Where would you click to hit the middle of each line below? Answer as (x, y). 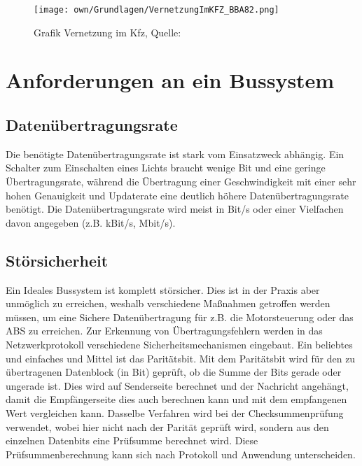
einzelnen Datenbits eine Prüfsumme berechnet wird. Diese (132, 440)
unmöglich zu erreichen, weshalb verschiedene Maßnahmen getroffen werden (168, 303)
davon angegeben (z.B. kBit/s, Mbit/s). (91, 222)
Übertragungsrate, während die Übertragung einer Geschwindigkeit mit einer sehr (181, 182)
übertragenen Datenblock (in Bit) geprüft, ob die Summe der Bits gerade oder (174, 372)
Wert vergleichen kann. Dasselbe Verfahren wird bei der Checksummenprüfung (175, 412)
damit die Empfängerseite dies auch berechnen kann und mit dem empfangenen (176, 399)
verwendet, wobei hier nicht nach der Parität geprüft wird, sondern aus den (167, 426)
